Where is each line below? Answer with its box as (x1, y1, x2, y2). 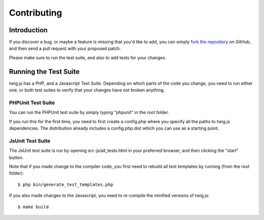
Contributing (9, 7, 62, 18)
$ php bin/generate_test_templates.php (18, 181, 113, 187)
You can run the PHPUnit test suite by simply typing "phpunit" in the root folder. (9, 110, 169, 115)
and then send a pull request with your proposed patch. (9, 45, 121, 51)
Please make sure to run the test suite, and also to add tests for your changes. (9, 54, 166, 61)
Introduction (9, 26, 48, 34)
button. (9, 154, 24, 160)
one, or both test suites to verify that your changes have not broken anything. (9, 87, 165, 93)
